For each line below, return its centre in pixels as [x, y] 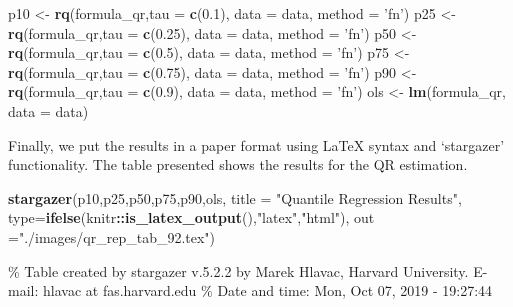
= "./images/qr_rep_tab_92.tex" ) [112, 236]
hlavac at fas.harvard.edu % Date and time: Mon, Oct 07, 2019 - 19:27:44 [267, 290]
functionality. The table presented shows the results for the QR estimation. [238, 164]
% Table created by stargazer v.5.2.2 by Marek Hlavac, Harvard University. [238, 270]
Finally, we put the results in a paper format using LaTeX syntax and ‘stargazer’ [256, 144]
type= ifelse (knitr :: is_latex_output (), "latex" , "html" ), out [191, 217]
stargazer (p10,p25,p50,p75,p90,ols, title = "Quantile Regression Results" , [235, 197]
